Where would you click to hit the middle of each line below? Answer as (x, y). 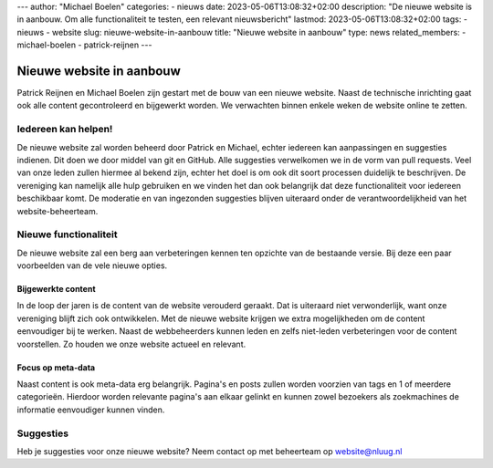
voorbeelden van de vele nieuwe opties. (92, 265)
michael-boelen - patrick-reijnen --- (84, 45)
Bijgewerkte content (56, 289)
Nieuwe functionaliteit (67, 234)
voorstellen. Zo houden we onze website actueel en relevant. (131, 344)
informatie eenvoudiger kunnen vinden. (91, 410)
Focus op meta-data (56, 367)
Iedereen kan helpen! (65, 130)
